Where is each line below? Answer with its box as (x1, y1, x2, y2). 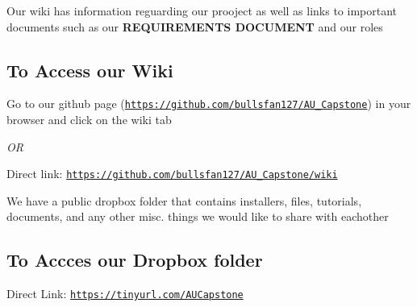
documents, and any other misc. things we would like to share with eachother (6, 208, 389, 225)
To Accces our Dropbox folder (6, 247, 263, 272)
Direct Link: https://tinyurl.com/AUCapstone (6, 285, 244, 302)
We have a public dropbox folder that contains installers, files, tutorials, (6, 192, 362, 209)
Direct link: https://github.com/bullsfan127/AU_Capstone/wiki (6, 165, 338, 182)
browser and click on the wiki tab (6, 111, 172, 128)
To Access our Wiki (6, 57, 173, 82)
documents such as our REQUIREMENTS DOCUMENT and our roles (6, 18, 383, 35)
